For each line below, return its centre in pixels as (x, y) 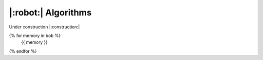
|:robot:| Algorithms (50, 12)
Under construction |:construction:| (44, 27)
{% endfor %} (23, 51)
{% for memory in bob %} (35, 36)
